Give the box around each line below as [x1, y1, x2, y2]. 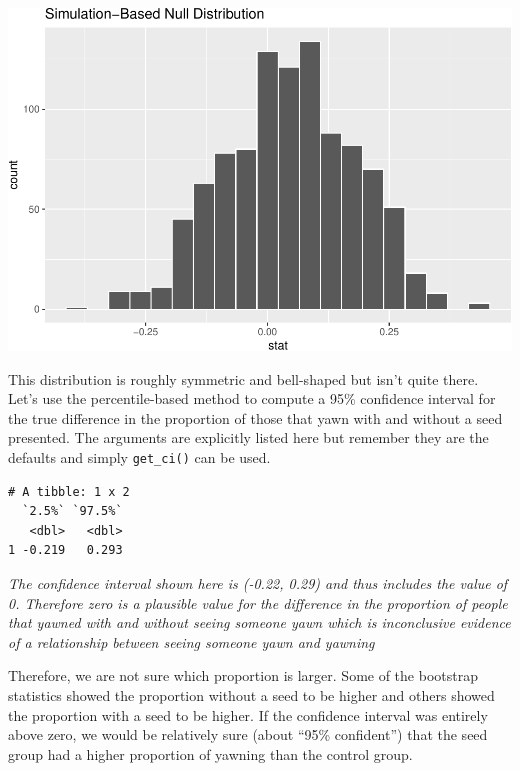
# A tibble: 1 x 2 [8, 484, 130, 499]
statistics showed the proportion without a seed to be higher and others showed [8, 685, 495, 705]
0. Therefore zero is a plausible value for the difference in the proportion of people [8, 592, 508, 613]
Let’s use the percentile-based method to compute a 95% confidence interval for [8, 388, 496, 409]
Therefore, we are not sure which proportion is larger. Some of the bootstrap [8, 665, 478, 686]
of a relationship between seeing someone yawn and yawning [8, 631, 375, 652]
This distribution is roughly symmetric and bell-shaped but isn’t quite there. [8, 368, 479, 389]
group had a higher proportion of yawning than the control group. [8, 743, 413, 764]
